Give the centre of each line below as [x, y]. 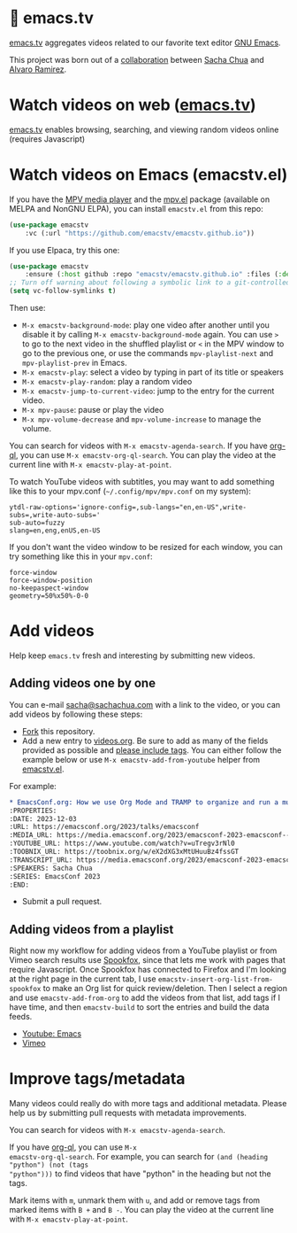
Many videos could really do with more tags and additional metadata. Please [148, 1104]
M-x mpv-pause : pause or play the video [93, 410]
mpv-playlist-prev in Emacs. [74, 363]
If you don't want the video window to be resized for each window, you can [146, 547]
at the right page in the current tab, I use [83, 979]
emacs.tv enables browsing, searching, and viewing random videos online [144, 129]
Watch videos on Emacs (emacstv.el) [148, 175]
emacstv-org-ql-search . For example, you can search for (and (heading [139, 1157]
